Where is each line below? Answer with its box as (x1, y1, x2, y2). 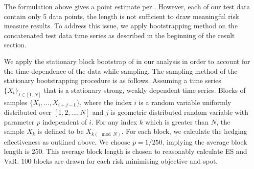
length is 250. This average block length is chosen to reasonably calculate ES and (4, 146, 247, 156)
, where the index (80, 97, 132, 107)
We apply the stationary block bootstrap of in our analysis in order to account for (4, 56, 250, 66)
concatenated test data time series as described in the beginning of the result (4, 30, 235, 40)
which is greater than (145, 116, 209, 127)
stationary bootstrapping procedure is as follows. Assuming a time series (4, 75, 221, 85)
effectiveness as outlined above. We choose (4, 136, 131, 147)
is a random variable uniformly (139, 97, 231, 107)
